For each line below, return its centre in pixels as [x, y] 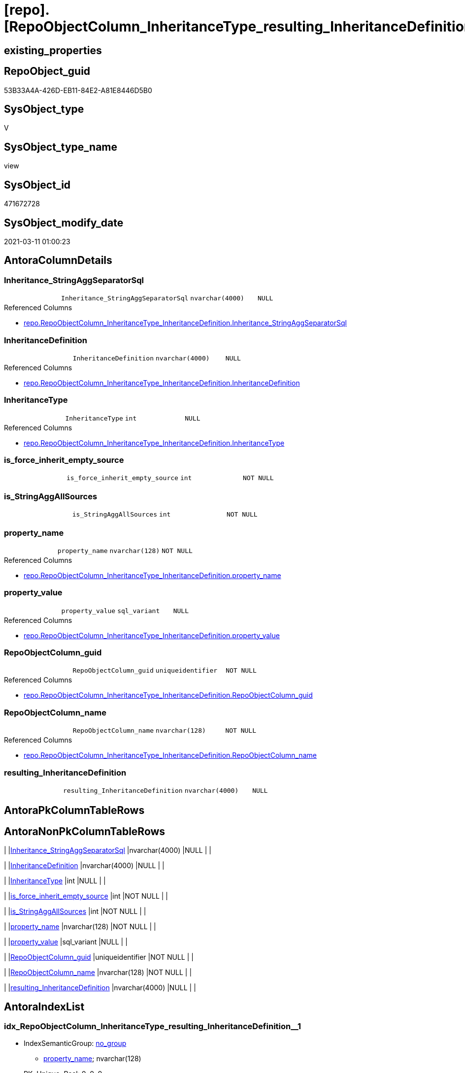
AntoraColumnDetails [58, 260]
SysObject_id [37, 185]
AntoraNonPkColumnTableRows [85, 831]
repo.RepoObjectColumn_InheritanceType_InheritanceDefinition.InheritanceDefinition [162, 383]
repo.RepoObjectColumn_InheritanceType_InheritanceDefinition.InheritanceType [154, 443]
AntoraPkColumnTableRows [74, 811]
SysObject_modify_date [64, 223]
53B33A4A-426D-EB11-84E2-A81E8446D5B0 [78, 90]
